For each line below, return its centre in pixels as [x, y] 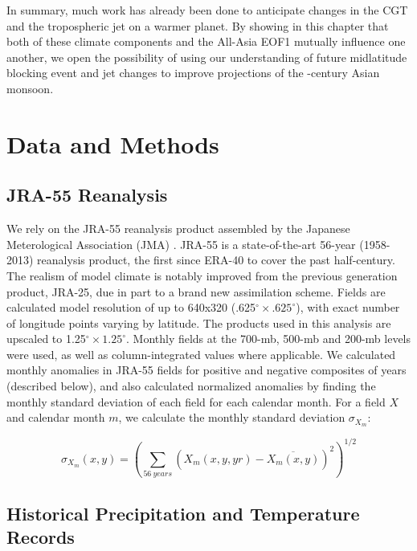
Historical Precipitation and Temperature [183, 513]
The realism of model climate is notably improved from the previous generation [202, 275]
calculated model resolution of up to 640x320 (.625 [131, 307]
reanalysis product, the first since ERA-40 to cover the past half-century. [216, 260]
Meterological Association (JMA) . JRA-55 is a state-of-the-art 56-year [181, 244]
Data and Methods [113, 143]
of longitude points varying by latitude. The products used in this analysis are [199, 322]
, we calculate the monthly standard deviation [232, 417]
